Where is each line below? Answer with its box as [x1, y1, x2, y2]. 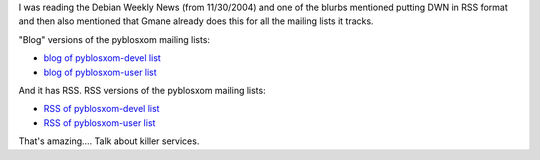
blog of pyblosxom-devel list [43, 52, 162, 64]
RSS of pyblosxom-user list [43, 116, 156, 129]
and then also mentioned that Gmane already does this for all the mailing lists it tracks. [18, 15, 374, 27]
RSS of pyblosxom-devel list [43, 103, 160, 115]
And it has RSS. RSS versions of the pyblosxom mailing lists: [18, 84, 266, 96]
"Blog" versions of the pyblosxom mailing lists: [18, 33, 210, 45]
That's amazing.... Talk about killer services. [18, 135, 200, 147]
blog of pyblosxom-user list [43, 66, 157, 78]
